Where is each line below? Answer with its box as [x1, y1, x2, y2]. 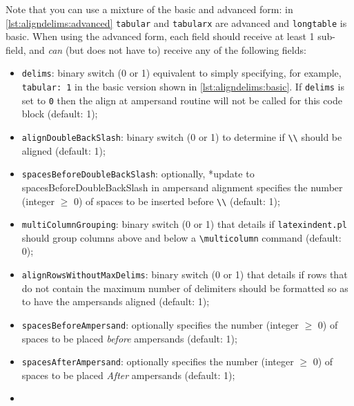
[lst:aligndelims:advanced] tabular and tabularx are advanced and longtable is [6, 15, 347, 30]
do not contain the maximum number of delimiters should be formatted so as [21, 280, 348, 295]
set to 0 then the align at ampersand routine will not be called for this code [21, 93, 342, 107]
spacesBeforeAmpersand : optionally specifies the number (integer [21, 317, 299, 331]
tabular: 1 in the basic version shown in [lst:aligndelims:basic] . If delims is [21, 79, 344, 94]
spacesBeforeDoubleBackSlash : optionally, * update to [21, 166, 255, 181]
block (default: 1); [21, 106, 98, 121]
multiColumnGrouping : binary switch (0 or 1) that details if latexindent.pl [21, 217, 347, 231]
